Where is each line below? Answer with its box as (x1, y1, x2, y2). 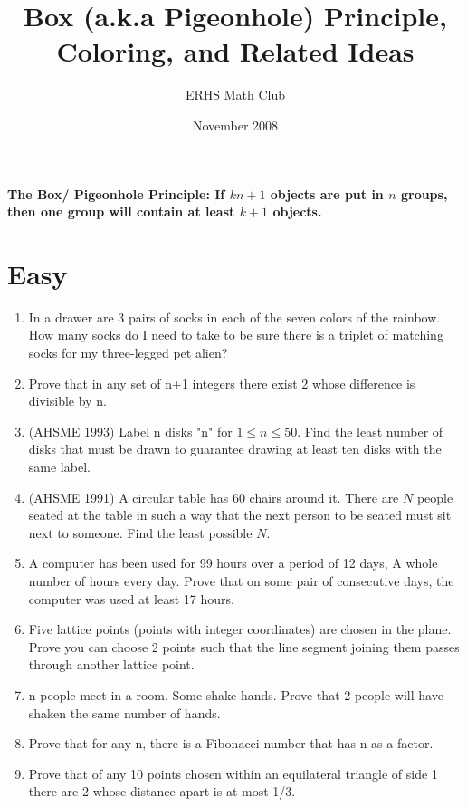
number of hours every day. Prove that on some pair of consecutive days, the (28, 571, 454, 590)
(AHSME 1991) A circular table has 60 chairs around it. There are (28, 487, 399, 506)
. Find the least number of (297, 421, 443, 440)
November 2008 (192, 115, 279, 134)
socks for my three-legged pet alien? (28, 343, 228, 361)
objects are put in (270, 184, 384, 203)
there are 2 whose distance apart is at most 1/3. (28, 782, 296, 801)
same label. (28, 456, 91, 476)
